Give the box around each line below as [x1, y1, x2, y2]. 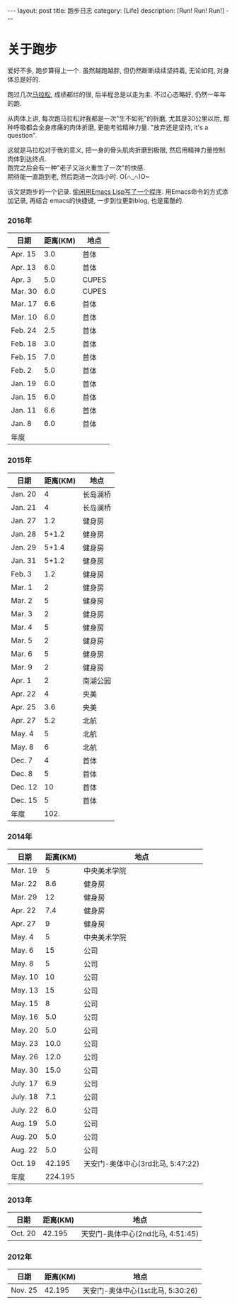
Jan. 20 [11, 488, 37, 498]
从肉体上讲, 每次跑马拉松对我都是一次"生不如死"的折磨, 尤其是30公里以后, [7, 114, 222, 122]
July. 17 [11, 1078, 38, 1088]
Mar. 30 [11, 286, 37, 296]
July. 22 [11, 1105, 38, 1115]
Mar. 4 [11, 622, 33, 632]
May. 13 [11, 985, 39, 995]
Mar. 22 [11, 878, 37, 888]
